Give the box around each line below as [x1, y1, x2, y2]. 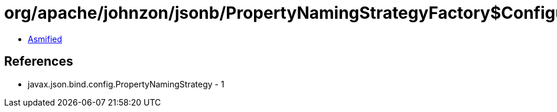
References [4, 54, 73, 69]
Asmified [28, 33, 63, 44]
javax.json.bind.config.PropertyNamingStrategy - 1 [28, 79, 224, 89]
